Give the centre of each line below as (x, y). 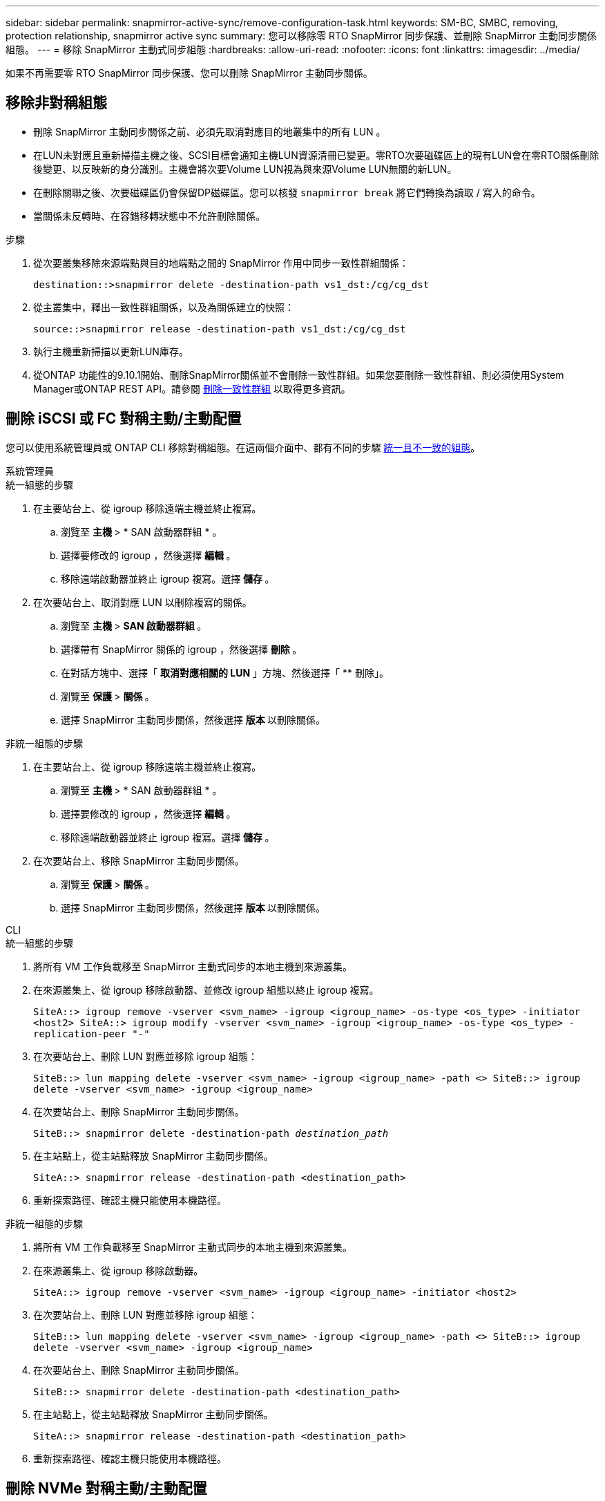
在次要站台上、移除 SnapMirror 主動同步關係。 (139, 860)
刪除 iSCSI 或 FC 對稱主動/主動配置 (124, 419)
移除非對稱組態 (56, 103)
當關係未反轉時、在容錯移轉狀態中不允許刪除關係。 (149, 216)
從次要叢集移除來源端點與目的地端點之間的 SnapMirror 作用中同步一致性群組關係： (221, 263)
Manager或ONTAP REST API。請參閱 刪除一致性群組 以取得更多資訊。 (192, 388)
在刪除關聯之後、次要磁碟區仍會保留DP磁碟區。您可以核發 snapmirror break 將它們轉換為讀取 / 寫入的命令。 (287, 192)
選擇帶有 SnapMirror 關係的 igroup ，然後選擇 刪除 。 (182, 649)
